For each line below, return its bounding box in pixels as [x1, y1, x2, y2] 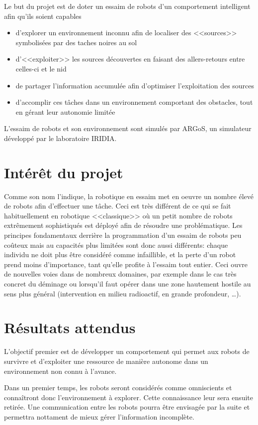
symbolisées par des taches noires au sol [15, 37, 137, 47]
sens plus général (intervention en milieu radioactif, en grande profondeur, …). [4, 288, 241, 298]
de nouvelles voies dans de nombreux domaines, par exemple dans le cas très [4, 269, 237, 279]
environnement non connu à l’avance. [4, 365, 117, 376]
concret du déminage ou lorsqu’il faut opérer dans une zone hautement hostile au [4, 279, 251, 288]
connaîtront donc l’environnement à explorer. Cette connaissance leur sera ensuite [4, 392, 254, 402]
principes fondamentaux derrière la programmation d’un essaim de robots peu [4, 230, 242, 240]
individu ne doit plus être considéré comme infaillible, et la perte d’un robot [4, 249, 236, 260]
